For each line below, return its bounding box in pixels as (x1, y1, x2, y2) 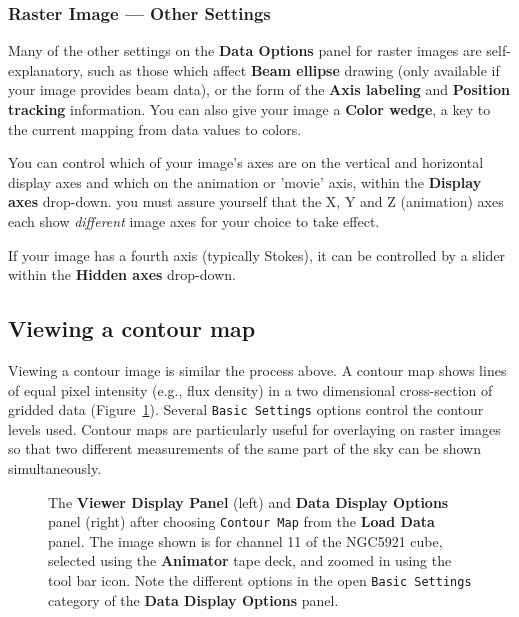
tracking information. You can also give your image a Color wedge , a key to (8, 99, 491, 119)
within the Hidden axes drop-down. (8, 264, 236, 285)
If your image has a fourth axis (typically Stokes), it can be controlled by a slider (8, 244, 506, 265)
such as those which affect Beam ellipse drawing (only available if (87, 59, 500, 80)
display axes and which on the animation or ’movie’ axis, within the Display (8, 171, 482, 192)
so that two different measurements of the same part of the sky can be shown (8, 438, 482, 459)
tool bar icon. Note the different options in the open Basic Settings (48, 570, 472, 591)
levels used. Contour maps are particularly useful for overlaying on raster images (8, 418, 501, 439)
